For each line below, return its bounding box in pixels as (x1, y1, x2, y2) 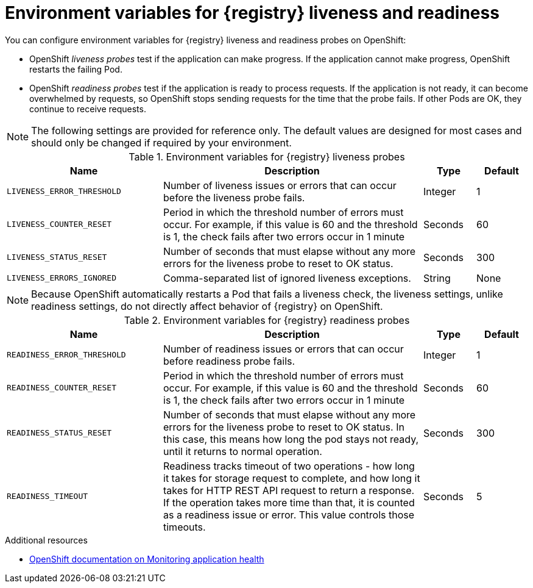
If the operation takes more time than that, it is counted (163, 496, 415, 509)
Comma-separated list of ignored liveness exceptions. (163, 271, 411, 284)
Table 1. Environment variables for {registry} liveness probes (129, 150, 405, 163)
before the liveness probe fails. (163, 191, 305, 204)
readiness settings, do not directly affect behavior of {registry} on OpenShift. (31, 299, 383, 312)
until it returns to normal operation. (163, 445, 322, 457)
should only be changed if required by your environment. (31, 136, 292, 149)
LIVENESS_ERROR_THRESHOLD (7, 187, 121, 196)
